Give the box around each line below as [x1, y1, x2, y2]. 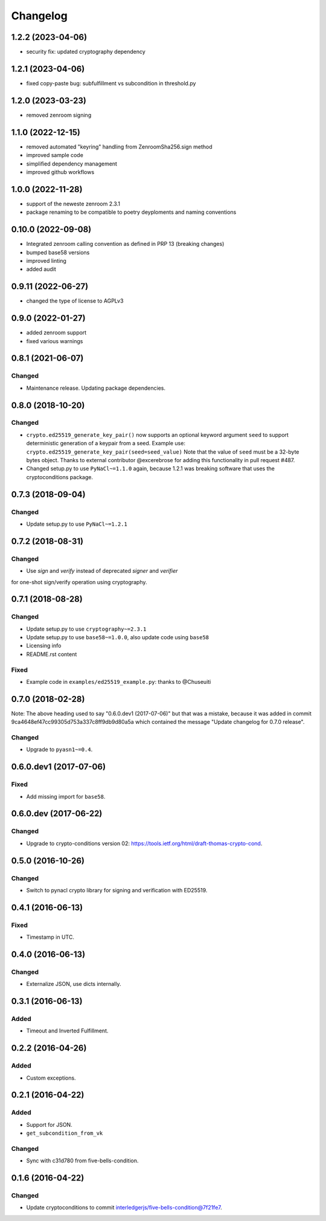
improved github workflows [26, 168, 95, 175]
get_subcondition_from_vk [26, 1130, 103, 1137]
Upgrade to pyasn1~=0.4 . [26, 746, 93, 753]
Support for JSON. [26, 1121, 72, 1128]
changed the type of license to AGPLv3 [26, 297, 124, 304]
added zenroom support [26, 329, 87, 337]
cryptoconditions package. [26, 473, 94, 480]
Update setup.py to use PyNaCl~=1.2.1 [26, 520, 128, 527]
